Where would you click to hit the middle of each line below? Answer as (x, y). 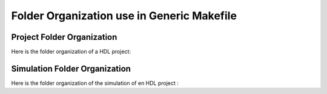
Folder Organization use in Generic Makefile (124, 16)
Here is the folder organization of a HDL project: (71, 52)
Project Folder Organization (64, 37)
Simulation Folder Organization (71, 68)
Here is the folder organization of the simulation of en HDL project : (95, 83)
